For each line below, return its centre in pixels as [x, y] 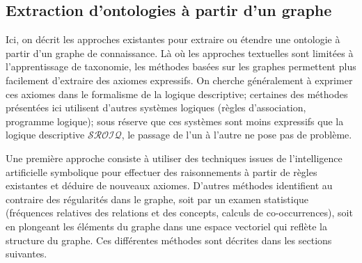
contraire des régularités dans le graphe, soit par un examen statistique [157, 199]
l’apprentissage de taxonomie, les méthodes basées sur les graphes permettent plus [181, 66]
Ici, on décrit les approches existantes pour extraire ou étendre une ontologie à [173, 39]
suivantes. [26, 254]
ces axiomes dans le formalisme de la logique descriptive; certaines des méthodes [177, 94]
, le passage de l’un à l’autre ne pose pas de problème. [237, 135]
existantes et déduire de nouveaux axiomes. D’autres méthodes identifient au [169, 185]
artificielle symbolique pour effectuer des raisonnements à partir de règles [162, 172]
